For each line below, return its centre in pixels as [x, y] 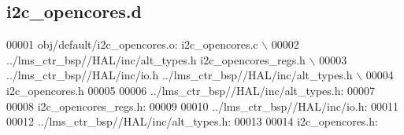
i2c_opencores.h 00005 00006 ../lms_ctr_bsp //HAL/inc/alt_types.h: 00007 [191, 90]
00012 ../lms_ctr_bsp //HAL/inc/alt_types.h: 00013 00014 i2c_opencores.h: [192, 121]
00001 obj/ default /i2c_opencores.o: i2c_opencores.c [132, 44]
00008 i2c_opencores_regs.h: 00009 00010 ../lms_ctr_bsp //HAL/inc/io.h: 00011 [203, 106]
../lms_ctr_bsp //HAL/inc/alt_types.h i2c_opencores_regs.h [156, 59]
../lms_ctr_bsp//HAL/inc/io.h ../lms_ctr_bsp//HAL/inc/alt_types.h [180, 75]
